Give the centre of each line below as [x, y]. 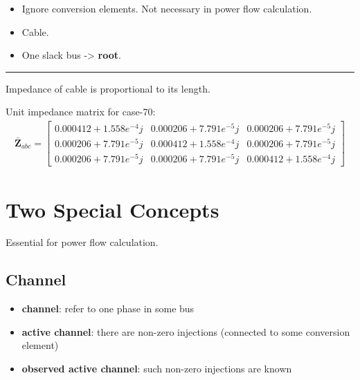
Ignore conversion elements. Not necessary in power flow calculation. [167, 8]
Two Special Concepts [112, 209]
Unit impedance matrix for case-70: [81, 112]
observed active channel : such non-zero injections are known [157, 369]
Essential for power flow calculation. [82, 242]
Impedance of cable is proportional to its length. [108, 88]
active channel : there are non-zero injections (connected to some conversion [186, 331]
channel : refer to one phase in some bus [108, 308]
